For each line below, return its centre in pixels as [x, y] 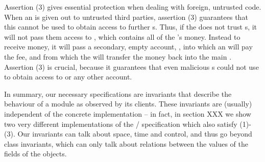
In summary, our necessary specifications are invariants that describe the [118, 93]
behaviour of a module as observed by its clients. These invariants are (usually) [128, 104]
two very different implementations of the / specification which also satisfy [121, 124]
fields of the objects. [35, 154]
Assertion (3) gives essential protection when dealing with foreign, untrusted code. [133, 7]
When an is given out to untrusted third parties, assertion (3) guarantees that [126, 17]
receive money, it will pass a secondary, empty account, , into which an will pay [128, 47]
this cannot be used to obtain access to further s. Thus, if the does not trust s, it [131, 27]
